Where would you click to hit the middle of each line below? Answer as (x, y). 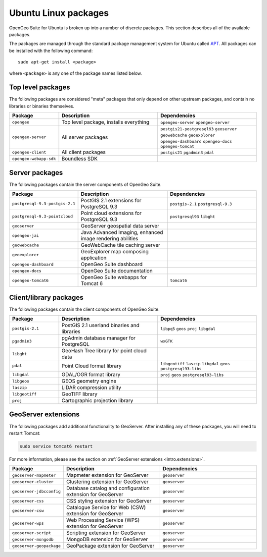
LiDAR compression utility (91, 388)
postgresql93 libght (192, 217)
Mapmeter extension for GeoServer (107, 475)
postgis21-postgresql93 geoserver (199, 129)
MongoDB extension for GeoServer (107, 539)
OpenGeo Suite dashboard (112, 264)
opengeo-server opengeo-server (195, 123)
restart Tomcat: (25, 433)
